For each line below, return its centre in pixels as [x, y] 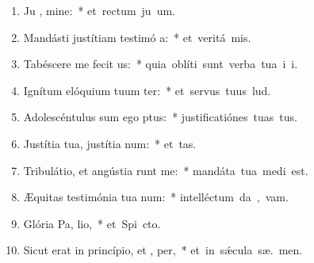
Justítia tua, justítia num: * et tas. [110, 143]
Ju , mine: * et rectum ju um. [99, 10]
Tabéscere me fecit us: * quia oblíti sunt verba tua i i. [161, 64]
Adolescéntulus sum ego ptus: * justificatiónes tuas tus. [160, 117]
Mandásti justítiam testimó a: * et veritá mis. [137, 37]
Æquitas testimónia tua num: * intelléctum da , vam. [156, 197]
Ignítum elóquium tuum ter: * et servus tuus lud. [147, 90]
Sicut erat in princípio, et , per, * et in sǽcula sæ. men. [163, 250]
